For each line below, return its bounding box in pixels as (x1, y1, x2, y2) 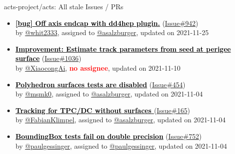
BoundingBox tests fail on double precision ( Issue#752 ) (15, 131, 202, 141)
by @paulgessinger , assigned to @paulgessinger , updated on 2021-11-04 (15, 140, 227, 151)
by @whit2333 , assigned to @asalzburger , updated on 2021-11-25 (15, 27, 209, 38)
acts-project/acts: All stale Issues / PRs (4, 1, 124, 11)
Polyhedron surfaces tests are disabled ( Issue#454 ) (15, 79, 186, 89)
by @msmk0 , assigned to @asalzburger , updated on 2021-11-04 (15, 89, 203, 99)
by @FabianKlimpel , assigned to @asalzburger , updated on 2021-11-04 (15, 115, 226, 125)
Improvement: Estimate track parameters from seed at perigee (15, 43, 231, 54)
